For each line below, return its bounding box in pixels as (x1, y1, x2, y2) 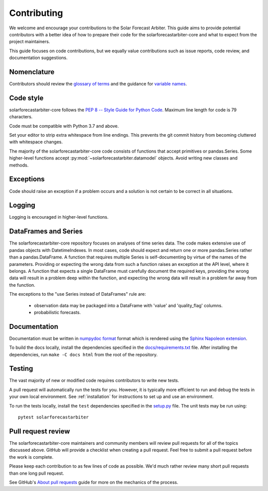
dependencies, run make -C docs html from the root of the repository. (9, 351, 158, 357)
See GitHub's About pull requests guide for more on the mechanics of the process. (9, 479, 179, 485)
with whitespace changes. (9, 139, 63, 145)
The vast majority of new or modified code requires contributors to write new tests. (9, 378, 180, 384)
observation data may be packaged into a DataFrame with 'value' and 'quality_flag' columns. (34, 302, 223, 308)
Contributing (9, 7, 63, 18)
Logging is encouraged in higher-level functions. (9, 214, 109, 220)
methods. (9, 162, 29, 168)
